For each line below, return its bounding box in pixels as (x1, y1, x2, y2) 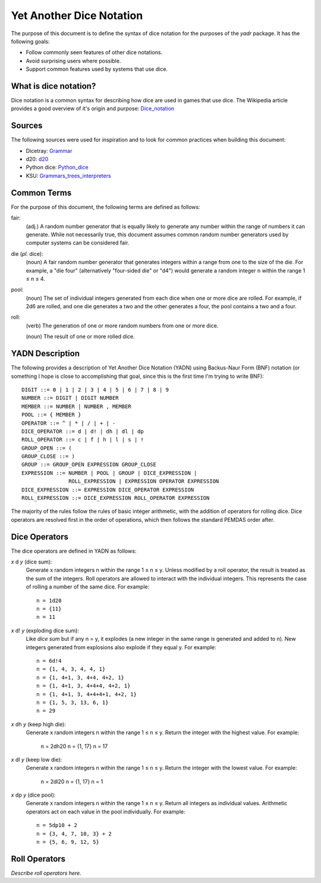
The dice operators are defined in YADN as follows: (11, 547, 137, 555)
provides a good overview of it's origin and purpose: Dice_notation (11, 105, 175, 112)
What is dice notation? (11, 81, 96, 91)
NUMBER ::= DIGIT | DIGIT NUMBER (21, 394, 119, 402)
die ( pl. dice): (11, 250, 44, 257)
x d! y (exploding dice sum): (11, 627, 80, 634)
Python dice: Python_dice (26, 164, 89, 171)
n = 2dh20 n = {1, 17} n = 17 (40, 743, 108, 750)
